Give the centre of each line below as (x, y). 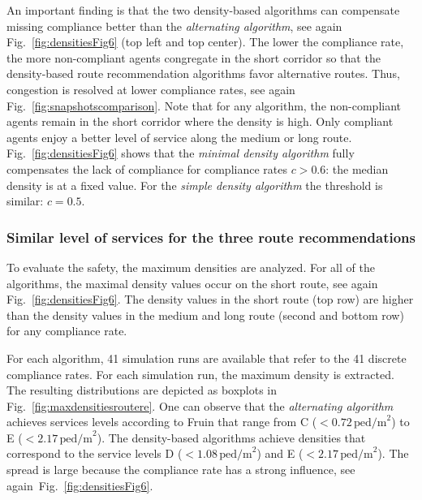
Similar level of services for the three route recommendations (211, 237)
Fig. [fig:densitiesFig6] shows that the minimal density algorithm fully (181, 153)
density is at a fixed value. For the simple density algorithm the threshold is (195, 185)
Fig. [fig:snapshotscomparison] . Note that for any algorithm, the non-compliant (204, 105)
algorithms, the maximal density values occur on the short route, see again (192, 283)
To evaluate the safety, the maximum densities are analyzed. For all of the (191, 267)
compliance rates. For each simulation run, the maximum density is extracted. (200, 374)
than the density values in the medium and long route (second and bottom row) (205, 315)
